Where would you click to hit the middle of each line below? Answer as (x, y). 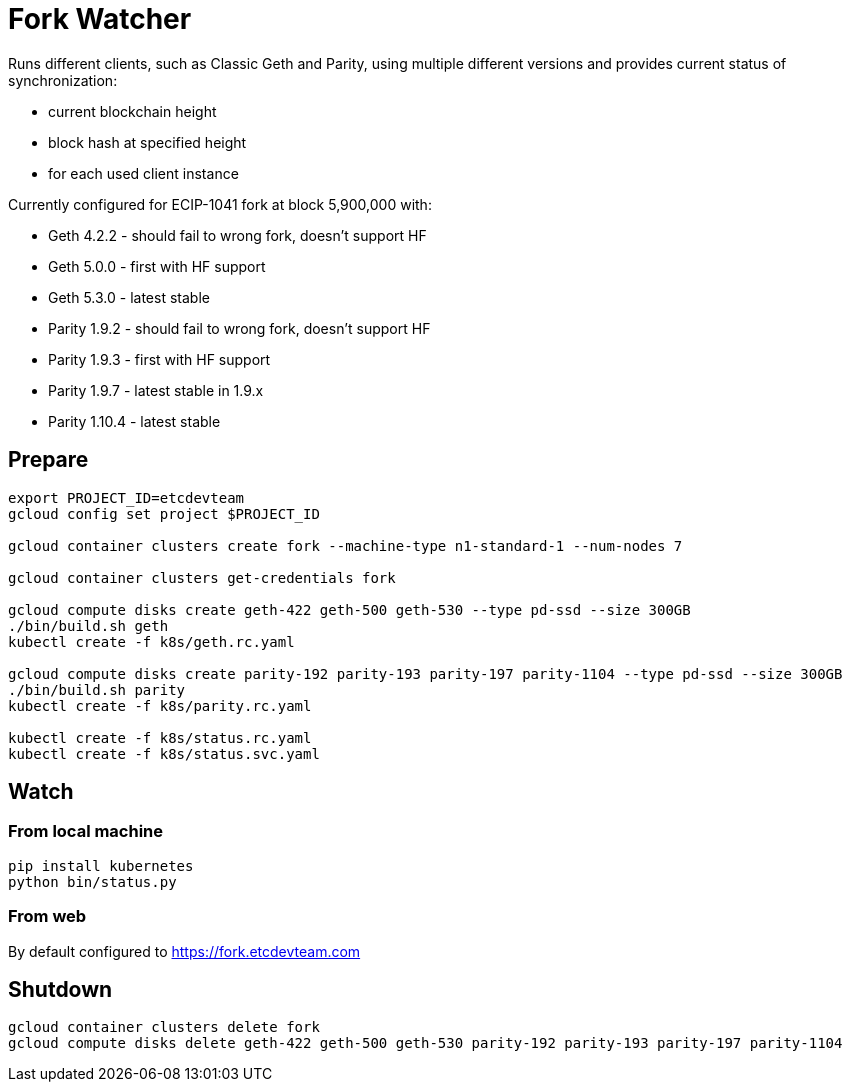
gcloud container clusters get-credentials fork (202, 577)
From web (47, 916)
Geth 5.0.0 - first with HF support (157, 266)
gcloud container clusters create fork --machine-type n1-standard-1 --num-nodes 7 (345, 545)
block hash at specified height (147, 142)
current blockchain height (132, 111)
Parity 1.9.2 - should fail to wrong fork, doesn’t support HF (239, 328)
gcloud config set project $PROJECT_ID (164, 513)
